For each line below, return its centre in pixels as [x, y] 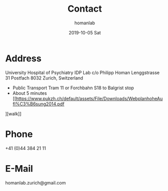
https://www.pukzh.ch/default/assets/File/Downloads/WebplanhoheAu [89, 98]
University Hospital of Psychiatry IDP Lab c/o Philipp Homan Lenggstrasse [82, 72]
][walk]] [13, 113]
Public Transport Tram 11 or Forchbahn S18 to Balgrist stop [73, 88]
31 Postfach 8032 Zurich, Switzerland [44, 78]
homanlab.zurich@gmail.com [36, 182]
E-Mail [19, 168]
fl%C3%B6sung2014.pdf [38, 104]
